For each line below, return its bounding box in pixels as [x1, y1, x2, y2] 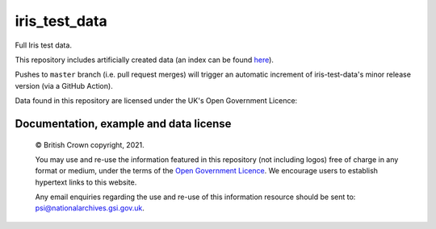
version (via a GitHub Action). [15, 81, 113, 90]
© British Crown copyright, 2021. [35, 139, 145, 149]
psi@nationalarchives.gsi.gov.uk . [35, 203, 145, 213]
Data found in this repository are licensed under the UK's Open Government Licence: [15, 96, 298, 106]
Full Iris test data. [15, 40, 73, 50]
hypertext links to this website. [35, 177, 137, 187]
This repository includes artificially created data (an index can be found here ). [15, 55, 275, 65]
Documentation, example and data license [15, 117, 232, 131]
